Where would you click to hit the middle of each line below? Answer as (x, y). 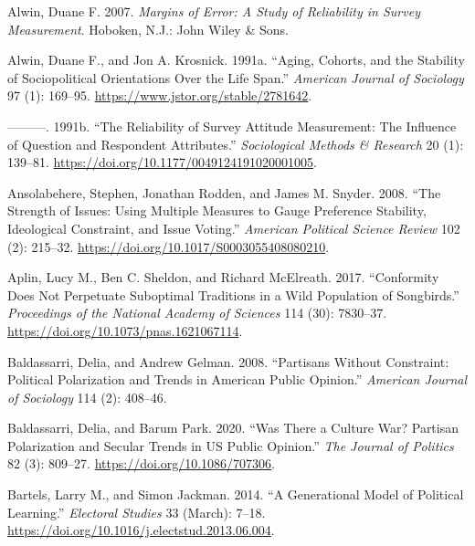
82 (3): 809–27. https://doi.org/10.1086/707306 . (142, 463)
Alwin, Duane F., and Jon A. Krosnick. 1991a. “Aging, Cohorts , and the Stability (237, 60)
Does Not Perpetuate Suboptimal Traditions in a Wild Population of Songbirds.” (233, 294)
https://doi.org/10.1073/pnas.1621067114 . (125, 330)
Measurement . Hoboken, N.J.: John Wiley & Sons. (148, 29)
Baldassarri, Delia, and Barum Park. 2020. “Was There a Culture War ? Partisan (233, 428)
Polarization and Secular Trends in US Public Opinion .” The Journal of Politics (231, 445)
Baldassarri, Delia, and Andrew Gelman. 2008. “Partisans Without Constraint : (228, 361)
